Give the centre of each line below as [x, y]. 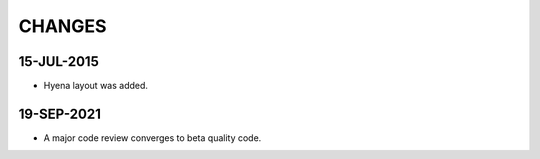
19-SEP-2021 [60, 113]
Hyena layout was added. [96, 86]
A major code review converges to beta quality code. [152, 137]
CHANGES [62, 26]
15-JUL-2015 [58, 61]
